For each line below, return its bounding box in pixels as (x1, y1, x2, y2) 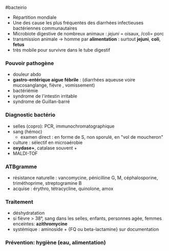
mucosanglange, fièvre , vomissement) (12, 82, 95, 89)
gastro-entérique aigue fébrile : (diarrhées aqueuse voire (12, 77, 136, 83)
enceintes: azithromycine (12, 221, 68, 227)
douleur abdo (12, 71, 41, 77)
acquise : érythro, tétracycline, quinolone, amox (12, 185, 114, 192)
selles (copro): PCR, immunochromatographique (12, 123, 115, 129)
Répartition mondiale (12, 14, 57, 20)
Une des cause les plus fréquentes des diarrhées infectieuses (12, 20, 144, 26)
